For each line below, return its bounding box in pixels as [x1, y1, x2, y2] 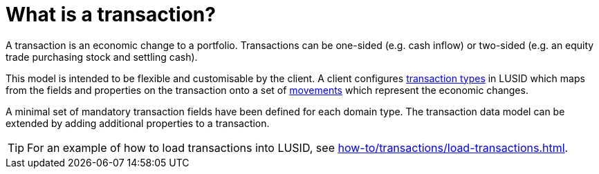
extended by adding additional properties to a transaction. [6, 117, 270, 129]
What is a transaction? [6, 3, 216, 26]
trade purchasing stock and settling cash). [6, 50, 198, 63]
